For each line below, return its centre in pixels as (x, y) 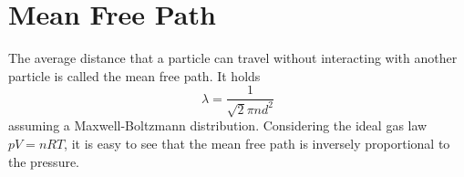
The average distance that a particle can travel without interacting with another (233, 58)
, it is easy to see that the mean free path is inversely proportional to (257, 144)
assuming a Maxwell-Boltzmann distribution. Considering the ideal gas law (218, 125)
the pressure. (44, 161)
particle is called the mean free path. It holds (134, 75)
